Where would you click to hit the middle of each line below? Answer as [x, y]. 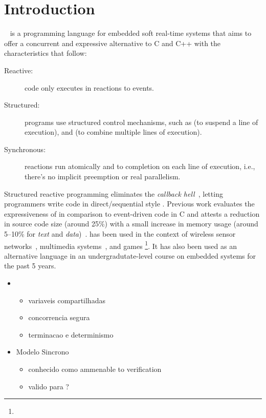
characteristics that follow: [46, 53]
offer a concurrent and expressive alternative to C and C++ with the [113, 43]
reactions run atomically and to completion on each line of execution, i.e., [140, 166]
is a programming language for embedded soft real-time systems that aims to [131, 33]
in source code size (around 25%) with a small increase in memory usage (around [131, 224]
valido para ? [49, 386]
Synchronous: [25, 149]
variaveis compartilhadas [67, 300]
